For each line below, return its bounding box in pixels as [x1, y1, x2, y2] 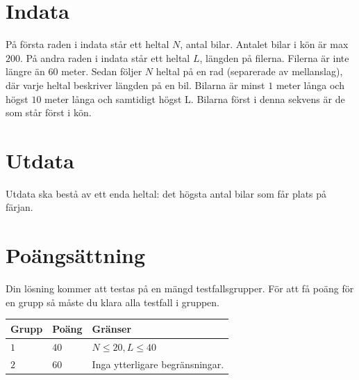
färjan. [6, 200, 33, 214]
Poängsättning [6, 241, 146, 269]
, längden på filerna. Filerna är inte [199, 50, 349, 65]
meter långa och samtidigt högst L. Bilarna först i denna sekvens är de [44, 91, 345, 106]
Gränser [92, 321, 132, 335]
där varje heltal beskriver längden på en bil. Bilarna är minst [6, 77, 265, 92]
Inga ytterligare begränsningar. [92, 356, 224, 371]
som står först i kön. [6, 105, 92, 120]
